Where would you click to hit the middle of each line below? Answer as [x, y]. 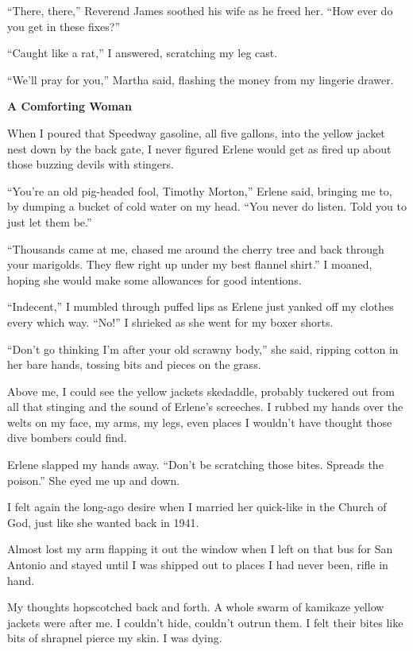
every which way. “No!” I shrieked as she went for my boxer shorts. [170, 322]
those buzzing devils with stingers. [91, 164]
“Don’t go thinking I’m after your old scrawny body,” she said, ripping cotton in [203, 349]
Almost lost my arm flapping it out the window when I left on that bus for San [200, 549]
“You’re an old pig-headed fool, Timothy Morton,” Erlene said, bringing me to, [200, 190]
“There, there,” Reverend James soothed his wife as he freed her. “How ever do [200, 10]
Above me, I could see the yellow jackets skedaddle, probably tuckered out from [201, 391]
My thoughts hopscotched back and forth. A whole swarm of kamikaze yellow [196, 607]
